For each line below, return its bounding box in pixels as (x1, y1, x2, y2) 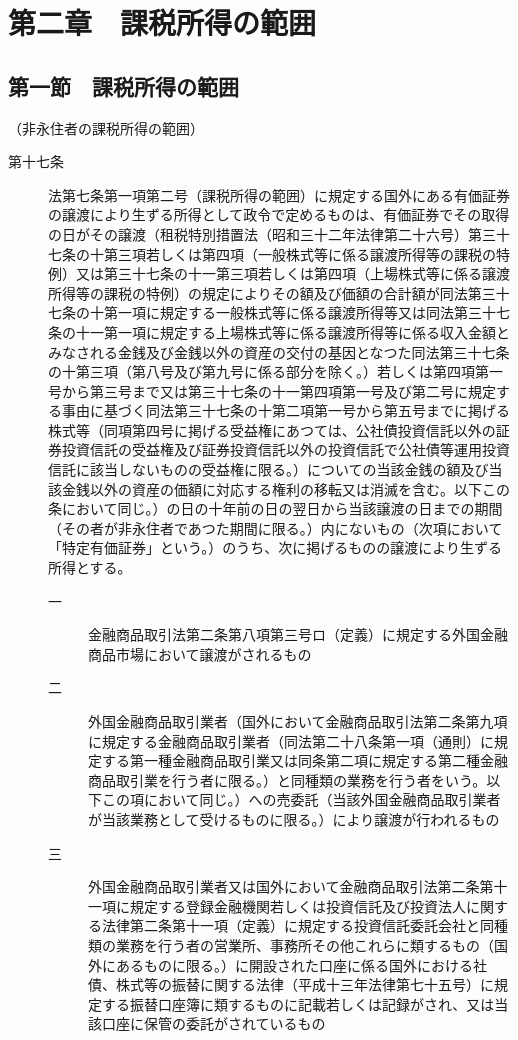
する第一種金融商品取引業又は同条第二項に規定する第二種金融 (101, 750, 508, 771)
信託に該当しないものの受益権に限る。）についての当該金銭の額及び (48, 459, 489, 480)
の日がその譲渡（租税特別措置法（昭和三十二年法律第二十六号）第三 (48, 223, 496, 244)
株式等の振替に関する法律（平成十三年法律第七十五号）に (115, 974, 494, 995)
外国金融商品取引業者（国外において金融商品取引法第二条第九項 (88, 711, 508, 732)
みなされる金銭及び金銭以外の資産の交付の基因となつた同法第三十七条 (48, 341, 510, 362)
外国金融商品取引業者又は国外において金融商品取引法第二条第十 (88, 876, 508, 897)
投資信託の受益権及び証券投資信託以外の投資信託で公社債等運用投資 (61, 439, 510, 460)
